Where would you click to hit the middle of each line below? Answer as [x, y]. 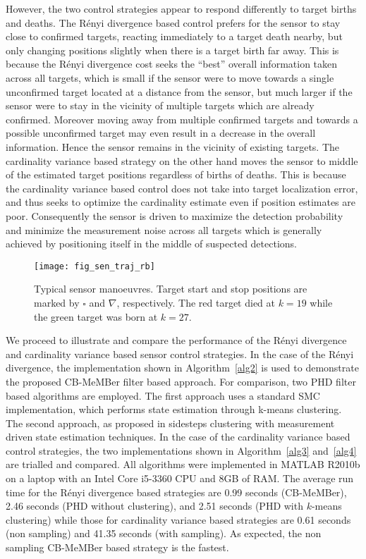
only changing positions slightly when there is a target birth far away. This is [172, 50]
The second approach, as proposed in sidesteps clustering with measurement [170, 423]
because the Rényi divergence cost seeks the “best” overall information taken [172, 64]
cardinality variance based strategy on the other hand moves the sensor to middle [182, 160]
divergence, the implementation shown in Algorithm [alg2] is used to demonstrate [182, 368]
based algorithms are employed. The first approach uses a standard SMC [163, 395]
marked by [57, 302]
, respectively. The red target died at [196, 302]
